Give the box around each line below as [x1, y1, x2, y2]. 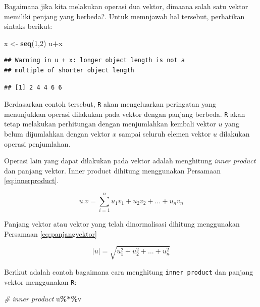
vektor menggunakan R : [4, 276, 77, 287]
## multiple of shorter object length [4, 66, 134, 74]
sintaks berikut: [4, 21, 53, 31]
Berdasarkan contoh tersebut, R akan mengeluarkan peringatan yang [4, 99, 216, 109]
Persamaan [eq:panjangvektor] [4, 228, 97, 239]
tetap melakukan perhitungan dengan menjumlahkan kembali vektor [4, 118, 216, 129]
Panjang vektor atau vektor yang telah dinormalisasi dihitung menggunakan [4, 218, 240, 229]
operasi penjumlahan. [4, 138, 71, 149]
